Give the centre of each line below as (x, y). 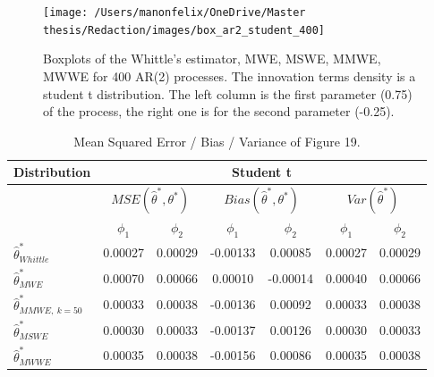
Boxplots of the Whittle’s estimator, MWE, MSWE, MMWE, (212, 59)
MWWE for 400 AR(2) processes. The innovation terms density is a (230, 75)
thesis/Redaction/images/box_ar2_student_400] (184, 30)
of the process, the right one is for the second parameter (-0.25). (219, 111)
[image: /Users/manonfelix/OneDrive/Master (174, 13)
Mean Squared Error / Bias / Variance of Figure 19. (217, 141)
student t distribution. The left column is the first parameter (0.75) (228, 93)
